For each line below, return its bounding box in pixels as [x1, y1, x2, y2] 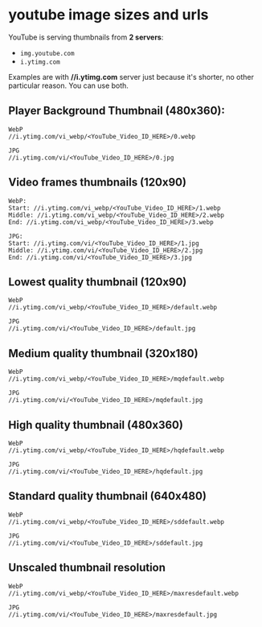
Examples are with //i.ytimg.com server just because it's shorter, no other [8, 72, 255, 81]
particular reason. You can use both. [8, 81, 129, 90]
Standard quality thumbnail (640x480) [8, 489, 207, 503]
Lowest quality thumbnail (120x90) [8, 275, 187, 289]
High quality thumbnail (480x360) [8, 417, 183, 432]
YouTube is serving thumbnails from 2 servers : [8, 32, 164, 42]
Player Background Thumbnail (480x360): [8, 104, 225, 118]
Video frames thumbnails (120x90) [8, 176, 187, 189]
